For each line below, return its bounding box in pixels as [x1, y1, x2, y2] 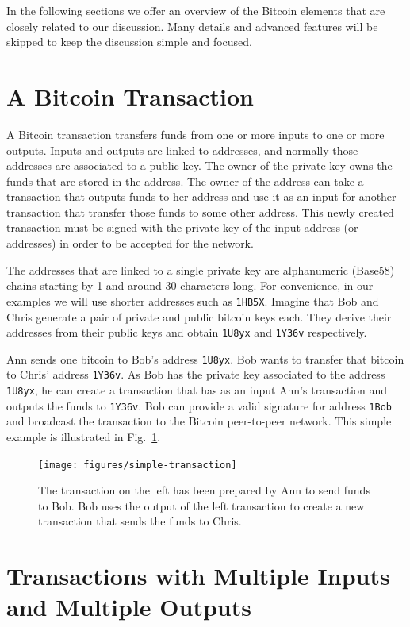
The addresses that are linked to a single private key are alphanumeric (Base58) [6, 261, 395, 278]
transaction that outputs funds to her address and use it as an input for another [6, 188, 397, 205]
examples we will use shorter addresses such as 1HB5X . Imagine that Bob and [6, 292, 379, 309]
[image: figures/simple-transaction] [38, 459, 237, 471]
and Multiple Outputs [6, 590, 251, 623]
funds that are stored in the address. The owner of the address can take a [6, 172, 364, 189]
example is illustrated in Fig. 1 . [6, 428, 161, 444]
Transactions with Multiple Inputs [6, 560, 390, 592]
